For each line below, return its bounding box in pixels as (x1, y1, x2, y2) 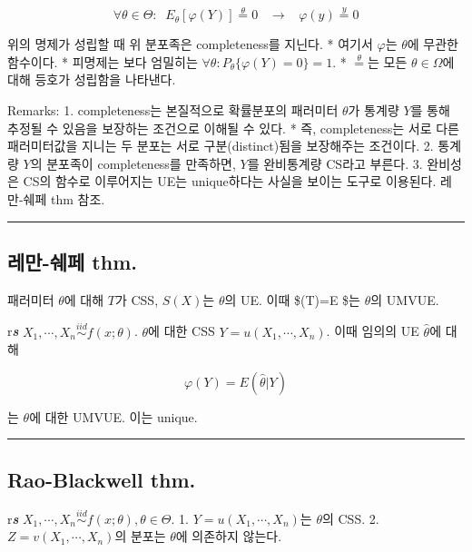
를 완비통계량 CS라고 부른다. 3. (247, 153, 423, 172)
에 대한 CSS (148, 321, 215, 340)
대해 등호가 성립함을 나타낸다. (7, 70, 176, 89)
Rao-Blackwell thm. (7, 465, 196, 493)
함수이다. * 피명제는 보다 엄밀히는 (7, 52, 198, 71)
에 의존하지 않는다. (175, 527, 282, 546)
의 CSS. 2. (321, 508, 379, 527)
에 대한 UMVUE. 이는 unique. (29, 407, 198, 426)
